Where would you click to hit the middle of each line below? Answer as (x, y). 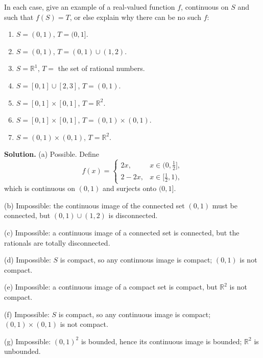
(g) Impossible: (28, 341)
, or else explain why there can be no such (135, 17)
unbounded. (22, 351)
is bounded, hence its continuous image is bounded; (161, 341)
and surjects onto (130, 188)
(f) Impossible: (27, 314)
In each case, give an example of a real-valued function (90, 7)
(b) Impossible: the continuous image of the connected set (94, 205)
